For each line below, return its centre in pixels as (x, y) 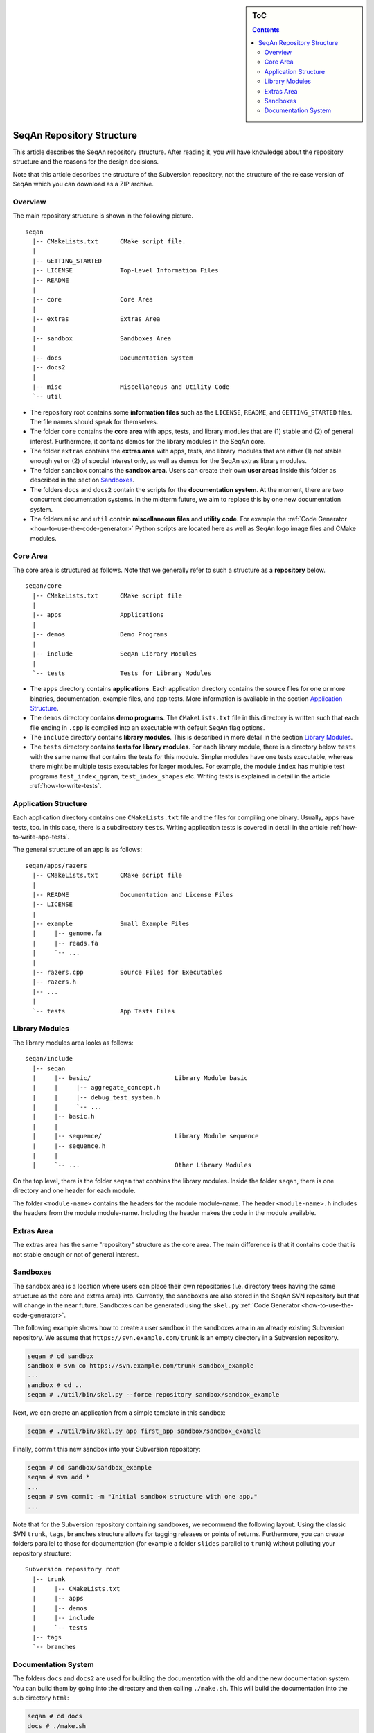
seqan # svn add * (59, 1477)
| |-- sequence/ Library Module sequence (145, 1136)
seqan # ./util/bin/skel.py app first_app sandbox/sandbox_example (144, 1431)
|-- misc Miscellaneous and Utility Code (131, 387)
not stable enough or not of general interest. (76, 1254)
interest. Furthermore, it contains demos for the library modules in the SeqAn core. (148, 441)
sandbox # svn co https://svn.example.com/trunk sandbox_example (141, 1365)
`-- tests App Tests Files (104, 1011)
